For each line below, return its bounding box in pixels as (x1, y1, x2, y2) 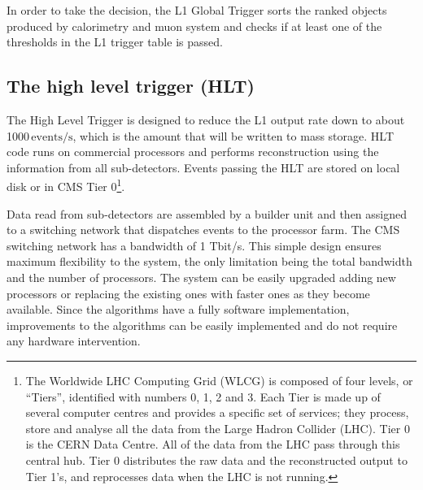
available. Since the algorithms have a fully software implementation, (7, 301, 350, 318)
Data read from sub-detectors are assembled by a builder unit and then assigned (7, 205, 408, 222)
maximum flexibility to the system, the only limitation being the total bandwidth (7, 253, 412, 270)
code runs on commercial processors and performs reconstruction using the (7, 143, 379, 160)
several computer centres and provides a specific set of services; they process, (25, 404, 409, 421)
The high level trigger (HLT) (7, 73, 255, 98)
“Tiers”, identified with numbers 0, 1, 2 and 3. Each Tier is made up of (25, 388, 381, 405)
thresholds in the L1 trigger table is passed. (7, 33, 223, 50)
